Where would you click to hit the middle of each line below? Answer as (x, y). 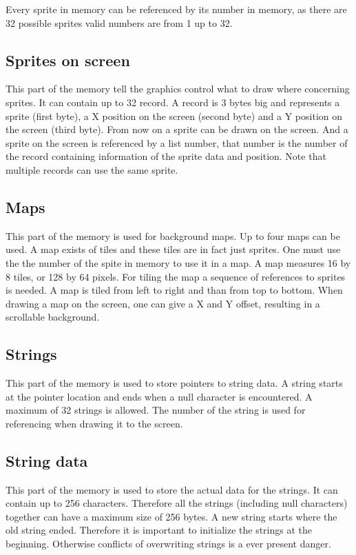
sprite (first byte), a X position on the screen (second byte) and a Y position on (174, 115)
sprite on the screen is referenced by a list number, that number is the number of (177, 142)
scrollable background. (53, 317)
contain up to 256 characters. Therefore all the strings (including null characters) (177, 503)
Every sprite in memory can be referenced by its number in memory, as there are (176, 9)
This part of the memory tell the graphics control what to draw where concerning (178, 89)
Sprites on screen (68, 60)
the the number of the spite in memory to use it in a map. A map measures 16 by (178, 262)
